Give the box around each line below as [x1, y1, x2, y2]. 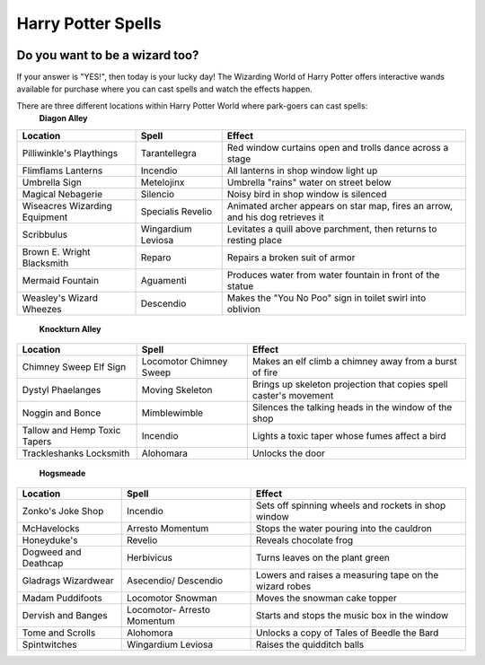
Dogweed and [22, 546, 82, 558]
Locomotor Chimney [141, 355, 228, 368]
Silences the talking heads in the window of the [251, 401, 453, 414]
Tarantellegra [140, 146, 197, 159]
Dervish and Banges [22, 609, 108, 622]
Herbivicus [126, 552, 172, 564]
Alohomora [126, 626, 174, 639]
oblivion [226, 302, 260, 315]
